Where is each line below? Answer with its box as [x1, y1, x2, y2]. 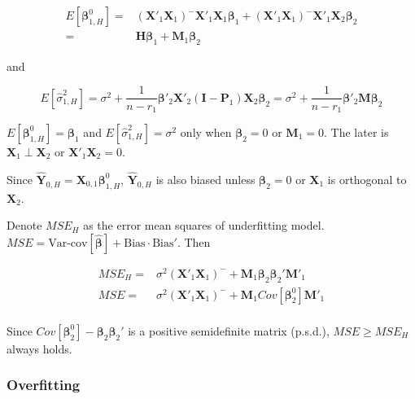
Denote [7, 217, 42, 234]
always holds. [7, 340, 72, 357]
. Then [177, 233, 211, 250]
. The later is [324, 123, 389, 140]
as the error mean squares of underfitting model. [83, 217, 325, 234]
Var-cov [48, 237, 88, 249]
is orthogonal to [327, 170, 407, 187]
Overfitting [7, 375, 81, 395]
